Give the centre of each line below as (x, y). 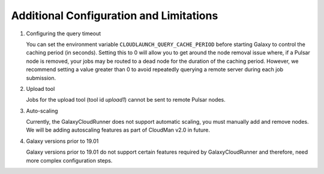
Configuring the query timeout (64, 33)
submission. (41, 78)
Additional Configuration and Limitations (115, 16)
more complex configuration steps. (69, 160)
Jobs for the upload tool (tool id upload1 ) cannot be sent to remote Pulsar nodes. (126, 100)
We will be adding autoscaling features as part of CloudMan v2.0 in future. (118, 130)
